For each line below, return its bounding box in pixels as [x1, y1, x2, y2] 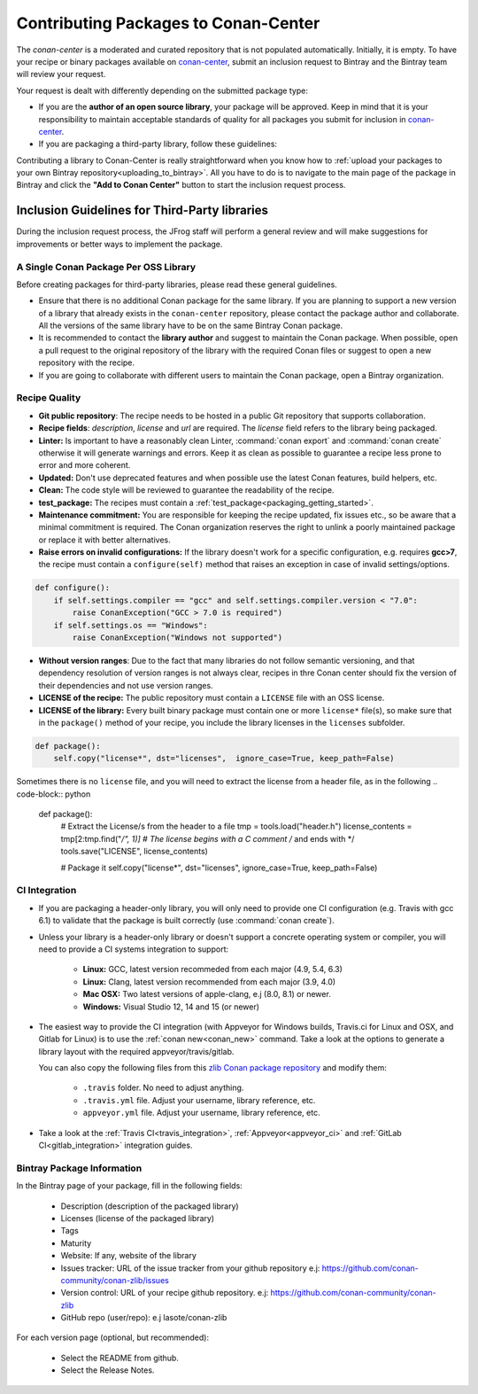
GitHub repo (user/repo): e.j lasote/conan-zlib [60, 1312, 227, 1323]
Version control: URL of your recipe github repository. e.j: [60, 1288, 269, 1298]
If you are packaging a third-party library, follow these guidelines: [38, 138, 278, 150]
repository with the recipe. [38, 357, 135, 368]
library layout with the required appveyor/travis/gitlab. [38, 1046, 235, 1056]
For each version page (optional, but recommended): [16, 1332, 210, 1343]
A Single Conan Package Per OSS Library [16, 261, 197, 273]
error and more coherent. [38, 460, 131, 471]
